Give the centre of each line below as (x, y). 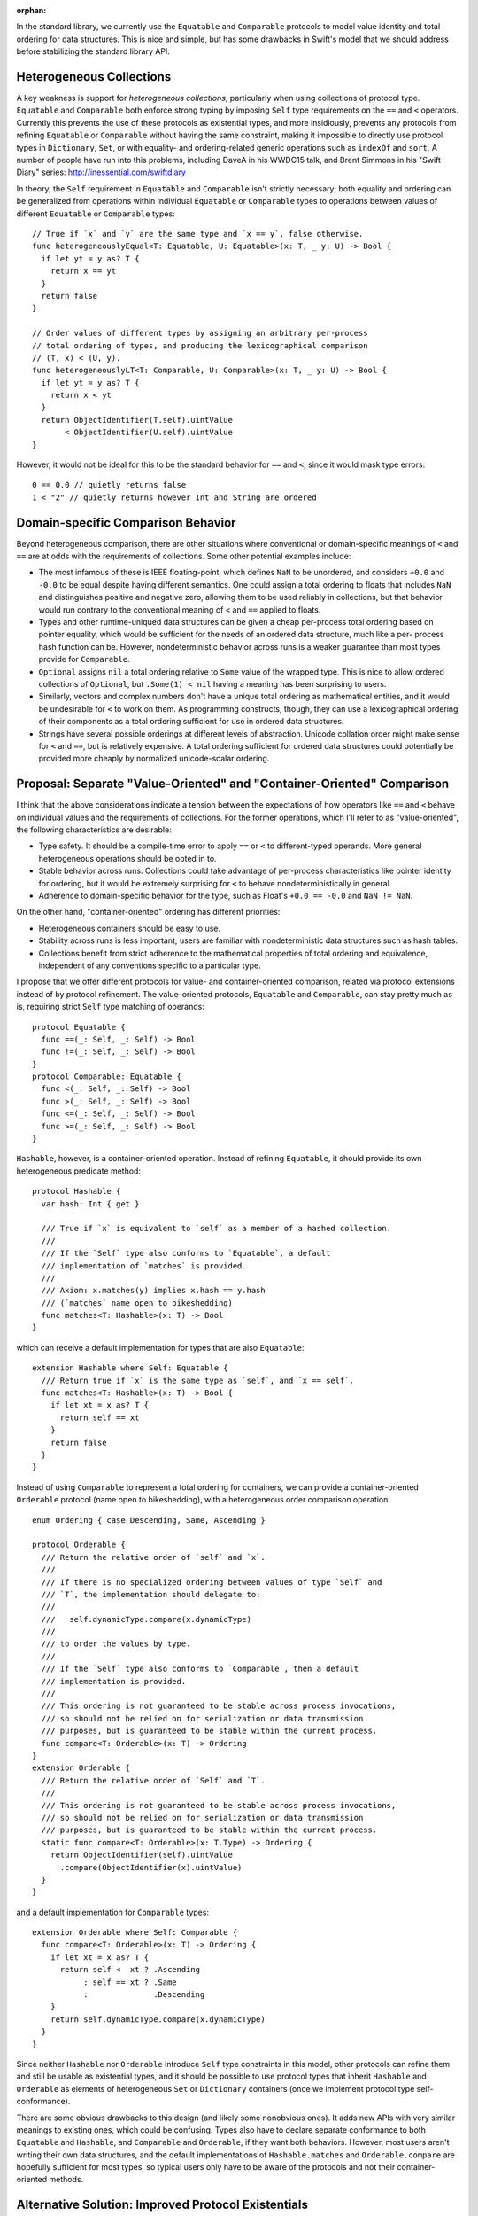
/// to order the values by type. (116, 1644)
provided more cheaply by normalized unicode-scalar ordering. (154, 759)
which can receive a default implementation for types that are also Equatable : (160, 1347)
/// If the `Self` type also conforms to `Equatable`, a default (186, 1253)
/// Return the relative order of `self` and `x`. (153, 1557)
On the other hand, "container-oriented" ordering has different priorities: (148, 912)
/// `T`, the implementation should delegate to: (151, 1594)
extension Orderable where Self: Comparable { (135, 1933)
